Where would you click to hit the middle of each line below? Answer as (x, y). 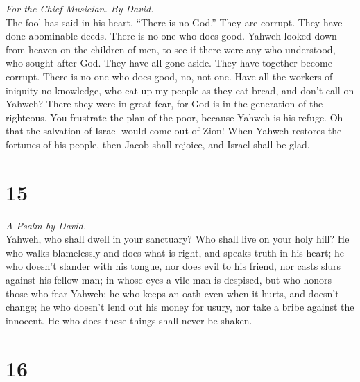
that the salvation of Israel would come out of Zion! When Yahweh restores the (174, 131)
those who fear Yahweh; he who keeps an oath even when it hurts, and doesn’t (172, 293)
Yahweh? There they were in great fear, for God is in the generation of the (164, 104)
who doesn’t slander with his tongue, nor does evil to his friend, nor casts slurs (173, 266)
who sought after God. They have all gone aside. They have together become (169, 63)
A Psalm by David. (46, 225)
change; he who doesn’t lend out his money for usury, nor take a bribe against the (180, 307)
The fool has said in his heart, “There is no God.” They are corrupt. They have (174, 22)
